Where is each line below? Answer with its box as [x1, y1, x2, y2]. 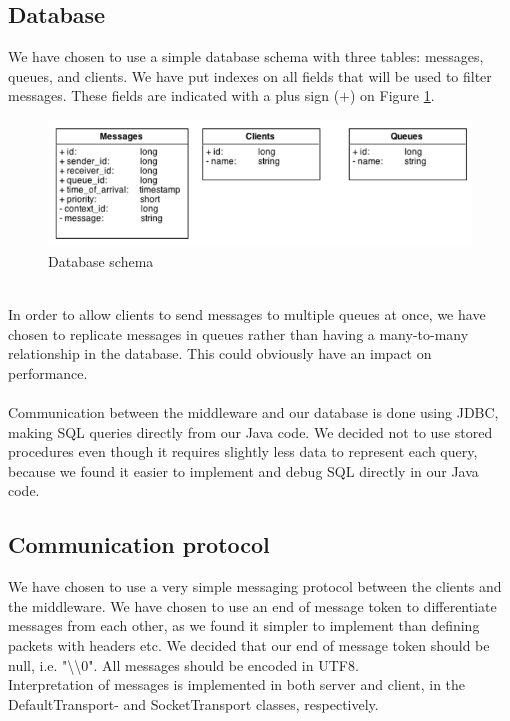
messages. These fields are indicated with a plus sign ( [8, 85, 340, 106]
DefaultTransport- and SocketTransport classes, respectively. [8, 693, 379, 714]
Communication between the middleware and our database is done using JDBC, [8, 402, 499, 423]
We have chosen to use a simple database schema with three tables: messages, [8, 46, 484, 67]
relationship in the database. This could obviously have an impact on [8, 343, 432, 364]
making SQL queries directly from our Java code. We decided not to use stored [8, 421, 493, 442]
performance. [8, 362, 88, 383]
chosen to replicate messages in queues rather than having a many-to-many [8, 323, 469, 344]
